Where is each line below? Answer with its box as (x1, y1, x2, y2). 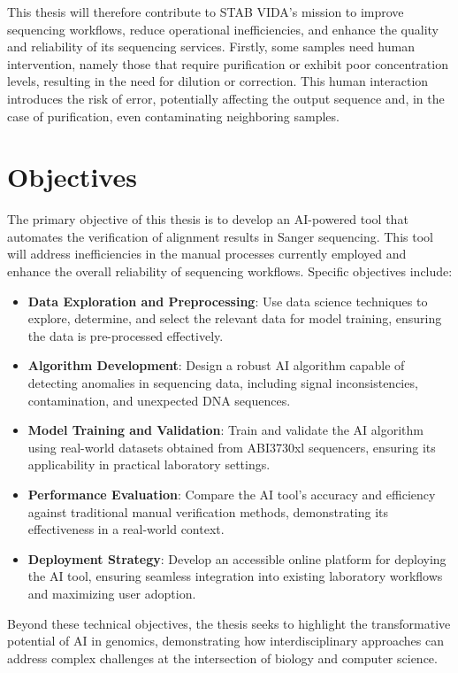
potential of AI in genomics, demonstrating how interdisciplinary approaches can (7, 631, 444, 650)
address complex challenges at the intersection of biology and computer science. (7, 648, 438, 667)
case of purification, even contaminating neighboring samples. (7, 106, 340, 125)
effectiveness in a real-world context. (27, 520, 225, 538)
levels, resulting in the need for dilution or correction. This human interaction (7, 72, 429, 90)
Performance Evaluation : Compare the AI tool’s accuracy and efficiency (27, 485, 436, 503)
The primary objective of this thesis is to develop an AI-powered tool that (7, 210, 408, 228)
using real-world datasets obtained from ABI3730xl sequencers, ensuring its (27, 437, 436, 456)
